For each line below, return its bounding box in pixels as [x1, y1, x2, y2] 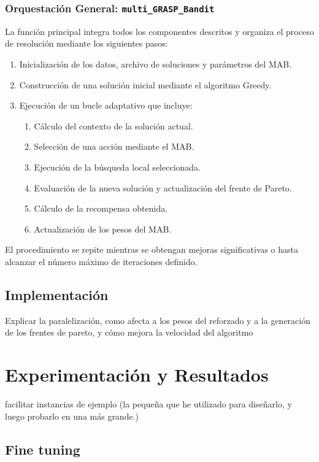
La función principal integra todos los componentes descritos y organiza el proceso [5, 25, 314, 37]
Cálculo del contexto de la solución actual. [34, 119, 193, 132]
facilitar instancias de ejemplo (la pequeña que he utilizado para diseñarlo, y [5, 398, 292, 410]
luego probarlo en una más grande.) [5, 409, 139, 422]
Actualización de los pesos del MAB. [34, 222, 172, 235]
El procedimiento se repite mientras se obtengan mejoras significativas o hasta [5, 243, 299, 256]
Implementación [5, 285, 109, 304]
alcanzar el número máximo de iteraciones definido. [5, 255, 198, 268]
